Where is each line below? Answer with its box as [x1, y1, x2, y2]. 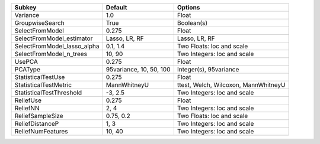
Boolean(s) [177, 19, 208, 27]
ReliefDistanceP [14, 120, 59, 127]
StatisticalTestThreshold [14, 89, 82, 97]
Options [177, 4, 200, 11]
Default [105, 4, 127, 11]
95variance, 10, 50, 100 [105, 66, 171, 73]
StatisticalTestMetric [14, 81, 72, 89]
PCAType [14, 66, 41, 73]
